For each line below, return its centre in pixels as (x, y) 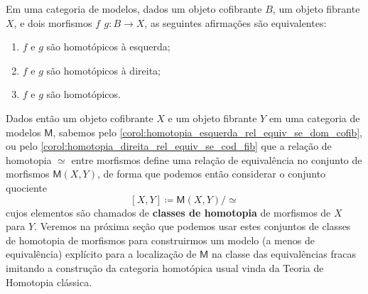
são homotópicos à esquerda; (108, 47)
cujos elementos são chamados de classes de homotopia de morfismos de (168, 212)
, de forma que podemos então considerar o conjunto (211, 174)
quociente (26, 187)
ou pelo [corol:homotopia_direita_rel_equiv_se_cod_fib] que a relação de (169, 146)
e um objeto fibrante (212, 118)
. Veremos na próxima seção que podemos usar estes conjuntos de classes (193, 226)
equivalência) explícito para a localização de (101, 254)
